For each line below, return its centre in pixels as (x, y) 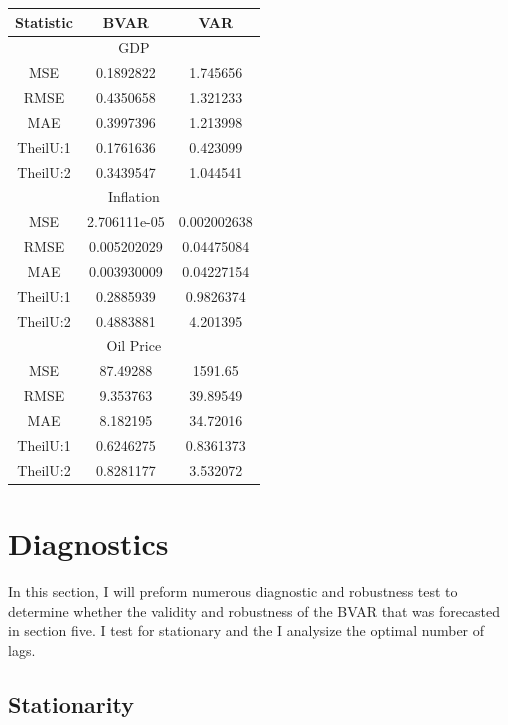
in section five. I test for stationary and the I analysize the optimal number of (246, 630)
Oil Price (134, 345)
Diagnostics (88, 542)
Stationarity (71, 703)
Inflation (133, 196)
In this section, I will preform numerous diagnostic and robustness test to (233, 590)
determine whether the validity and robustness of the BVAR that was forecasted (254, 610)
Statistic (44, 21)
